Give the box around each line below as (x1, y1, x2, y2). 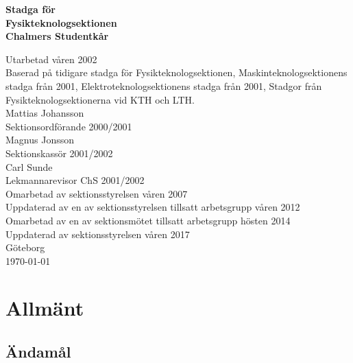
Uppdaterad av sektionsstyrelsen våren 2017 (5, 226, 190, 241)
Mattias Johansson (5, 106, 84, 120)
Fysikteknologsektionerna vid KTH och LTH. (5, 92, 195, 106)
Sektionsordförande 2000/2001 (5, 119, 132, 133)
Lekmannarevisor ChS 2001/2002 (5, 173, 145, 187)
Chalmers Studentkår (5, 29, 109, 43)
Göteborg (5, 240, 45, 255)
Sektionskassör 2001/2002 (5, 145, 113, 160)
